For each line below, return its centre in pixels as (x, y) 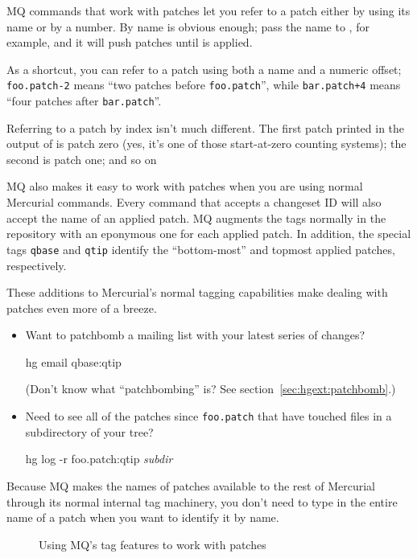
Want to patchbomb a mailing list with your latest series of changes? (195, 335)
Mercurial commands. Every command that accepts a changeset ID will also (194, 202)
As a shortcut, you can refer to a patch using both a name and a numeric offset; (204, 69)
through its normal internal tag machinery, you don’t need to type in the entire (202, 501)
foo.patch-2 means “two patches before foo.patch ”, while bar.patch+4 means (204, 85)
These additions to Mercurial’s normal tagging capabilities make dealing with (197, 292)
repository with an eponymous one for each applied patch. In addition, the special (209, 234)
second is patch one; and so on (82, 159)
